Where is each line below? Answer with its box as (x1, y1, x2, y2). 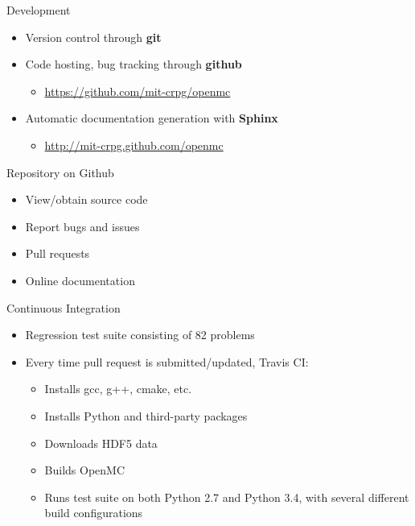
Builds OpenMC (44, 462, 125, 478)
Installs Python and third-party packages (44, 407, 248, 424)
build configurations (44, 504, 143, 521)
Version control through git (25, 28, 162, 45)
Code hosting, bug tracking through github (25, 56, 242, 72)
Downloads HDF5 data (44, 434, 158, 451)
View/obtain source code (25, 191, 148, 208)
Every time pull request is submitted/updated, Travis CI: (25, 353, 309, 370)
